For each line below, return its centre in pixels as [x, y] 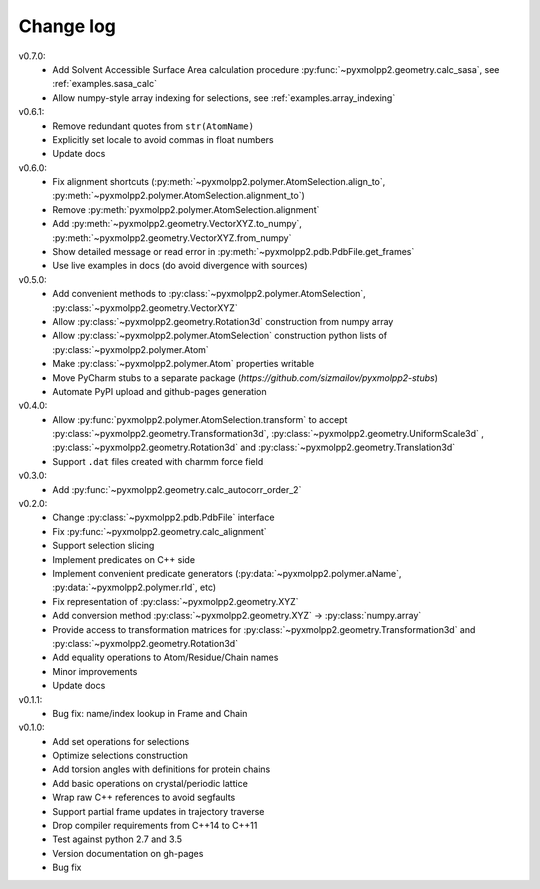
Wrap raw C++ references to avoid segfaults [144, 797]
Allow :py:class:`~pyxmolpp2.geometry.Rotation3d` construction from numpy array [223, 321]
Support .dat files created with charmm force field [158, 461]
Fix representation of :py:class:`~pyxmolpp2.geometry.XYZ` [175, 601]
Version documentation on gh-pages [128, 853]
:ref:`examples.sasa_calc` [104, 84]
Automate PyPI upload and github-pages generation [159, 391]
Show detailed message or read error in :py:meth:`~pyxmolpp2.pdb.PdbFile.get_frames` [233, 252]
